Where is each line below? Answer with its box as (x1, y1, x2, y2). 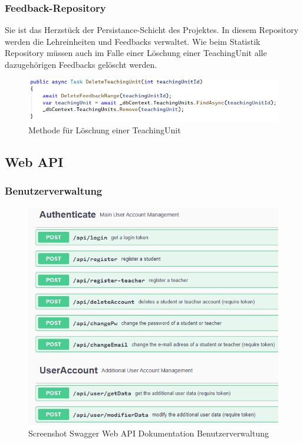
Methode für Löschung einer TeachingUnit (28, 124, 181, 136)
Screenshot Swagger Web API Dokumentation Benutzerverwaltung (28, 427, 269, 439)
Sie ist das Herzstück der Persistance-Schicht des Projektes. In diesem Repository (5, 24, 299, 36)
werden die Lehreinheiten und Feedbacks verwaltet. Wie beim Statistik (5, 35, 261, 47)
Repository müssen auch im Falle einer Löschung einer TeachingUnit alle (5, 47, 267, 59)
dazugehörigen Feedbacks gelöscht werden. (5, 58, 157, 70)
